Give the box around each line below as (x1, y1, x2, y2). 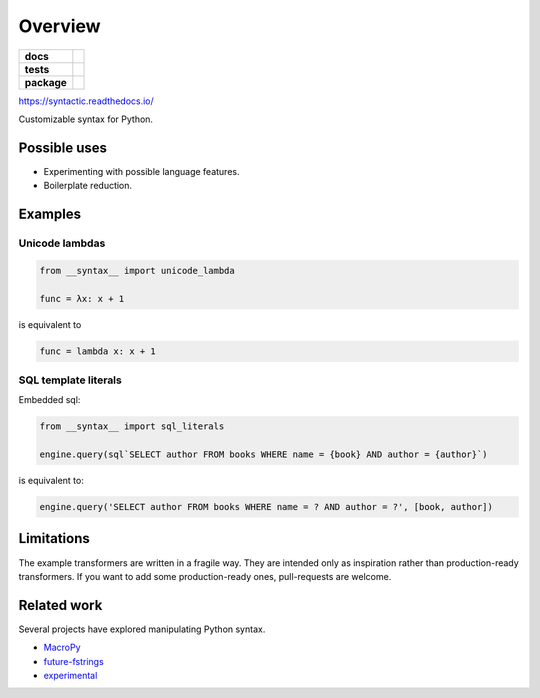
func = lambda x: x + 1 (39, 345, 157, 357)
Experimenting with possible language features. (43, 165, 240, 177)
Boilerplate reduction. (43, 180, 133, 192)
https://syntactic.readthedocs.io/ (18, 95, 154, 107)
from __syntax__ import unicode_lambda (39, 265, 235, 276)
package (24, 75, 67, 89)
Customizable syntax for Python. (18, 113, 154, 125)
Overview (18, 15, 101, 37)
